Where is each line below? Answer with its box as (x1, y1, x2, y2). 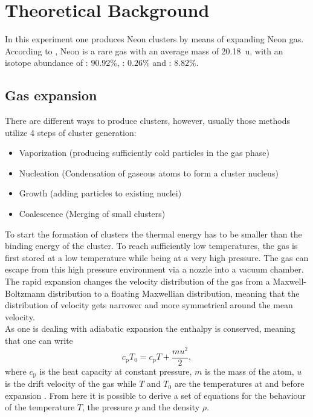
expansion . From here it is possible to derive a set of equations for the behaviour (5, 389, 306, 401)
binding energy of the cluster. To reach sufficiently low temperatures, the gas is (5, 239, 298, 252)
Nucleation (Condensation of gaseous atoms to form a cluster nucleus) (19, 166, 279, 179)
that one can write (5, 334, 73, 347)
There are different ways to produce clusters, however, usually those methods (5, 114, 290, 127)
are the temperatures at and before (174, 377, 305, 390)
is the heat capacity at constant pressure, (39, 364, 192, 377)
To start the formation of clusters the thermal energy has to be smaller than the (5, 227, 302, 240)
